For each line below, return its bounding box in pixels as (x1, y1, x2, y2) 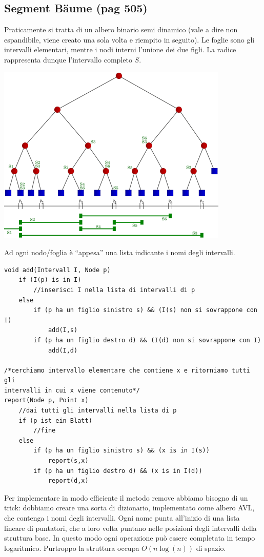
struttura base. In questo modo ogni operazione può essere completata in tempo (4, 532, 255, 543)
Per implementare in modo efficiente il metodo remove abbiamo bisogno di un (4, 492, 248, 503)
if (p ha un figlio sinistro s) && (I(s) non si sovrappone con (33, 306, 257, 314)
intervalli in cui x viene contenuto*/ (4, 386, 140, 394)
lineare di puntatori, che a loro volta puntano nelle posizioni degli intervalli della (4, 522, 257, 533)
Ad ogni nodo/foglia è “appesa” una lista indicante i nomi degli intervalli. (4, 247, 235, 258)
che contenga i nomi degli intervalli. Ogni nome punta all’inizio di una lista (4, 512, 240, 523)
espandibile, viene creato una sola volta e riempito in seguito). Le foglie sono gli (4, 34, 255, 45)
